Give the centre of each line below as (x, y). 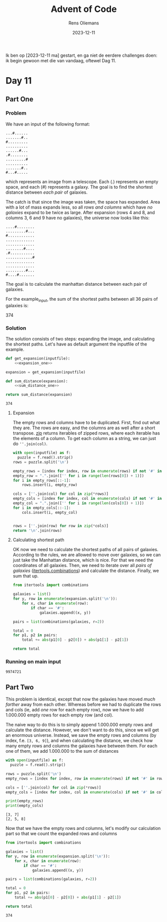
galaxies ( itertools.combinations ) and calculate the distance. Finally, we (86, 571)
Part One (20, 99)
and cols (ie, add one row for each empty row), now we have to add (75, 710)
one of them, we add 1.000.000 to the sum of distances (62, 751)
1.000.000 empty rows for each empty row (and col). (59, 715)
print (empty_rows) (25, 801)
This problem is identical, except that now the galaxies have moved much (81, 699)
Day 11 (19, 81)
